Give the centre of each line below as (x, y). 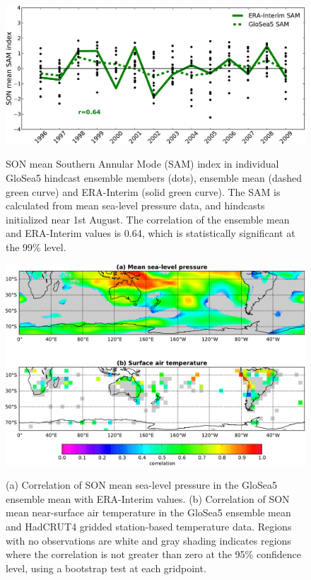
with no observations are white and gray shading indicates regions (148, 540)
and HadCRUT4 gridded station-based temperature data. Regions (149, 527)
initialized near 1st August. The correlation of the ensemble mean (148, 219)
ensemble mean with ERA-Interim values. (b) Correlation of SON (148, 498)
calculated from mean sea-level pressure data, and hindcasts (135, 205)
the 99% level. (36, 247)
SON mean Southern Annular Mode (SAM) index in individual (142, 164)
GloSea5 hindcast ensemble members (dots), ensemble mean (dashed (154, 178)
